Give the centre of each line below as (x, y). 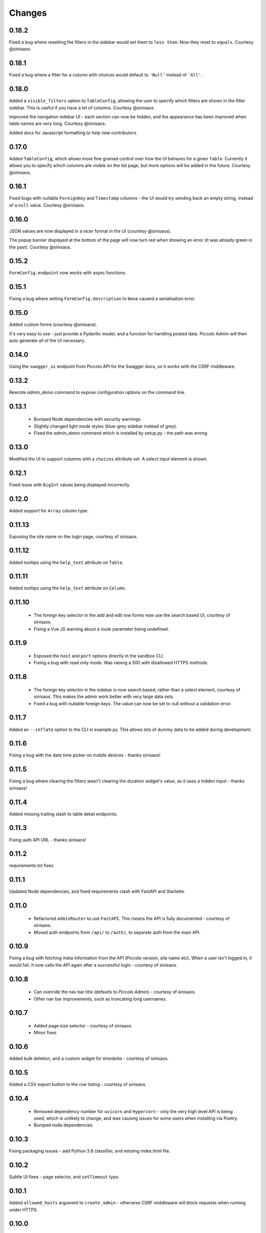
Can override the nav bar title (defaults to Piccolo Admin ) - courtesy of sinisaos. (115, 992)
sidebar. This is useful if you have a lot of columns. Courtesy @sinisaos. (82, 108)
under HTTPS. (23, 1210)
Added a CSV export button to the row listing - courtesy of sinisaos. (78, 1085)
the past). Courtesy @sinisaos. (40, 247)
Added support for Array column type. (49, 510)
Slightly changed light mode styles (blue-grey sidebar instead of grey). (105, 426)
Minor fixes (45, 1033)
